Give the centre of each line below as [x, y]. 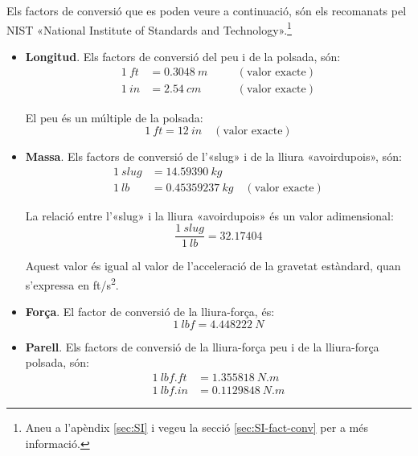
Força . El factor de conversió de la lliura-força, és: [150, 312]
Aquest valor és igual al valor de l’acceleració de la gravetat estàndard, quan [213, 266]
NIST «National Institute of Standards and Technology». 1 [149, 28]
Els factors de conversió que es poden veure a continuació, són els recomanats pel [207, 10]
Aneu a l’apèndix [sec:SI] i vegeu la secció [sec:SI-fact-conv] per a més [197, 427]
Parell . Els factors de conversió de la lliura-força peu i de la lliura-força [202, 346]
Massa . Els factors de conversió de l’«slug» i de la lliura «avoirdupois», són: [213, 156]
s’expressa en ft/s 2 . [72, 283]
